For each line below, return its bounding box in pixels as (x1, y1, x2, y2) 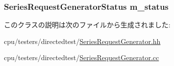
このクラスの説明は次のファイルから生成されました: (4, 20, 171, 30)
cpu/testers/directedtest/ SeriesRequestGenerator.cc (4, 52, 159, 63)
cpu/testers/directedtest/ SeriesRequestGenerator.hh (4, 36, 161, 46)
